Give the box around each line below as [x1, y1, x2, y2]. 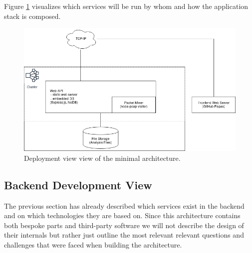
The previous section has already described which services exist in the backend [4, 200, 245, 211]
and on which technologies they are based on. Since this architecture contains [4, 210, 241, 221]
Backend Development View [4, 177, 152, 192]
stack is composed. [4, 10, 61, 21]
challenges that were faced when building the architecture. [4, 239, 182, 250]
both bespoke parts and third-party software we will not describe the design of [4, 220, 244, 230]
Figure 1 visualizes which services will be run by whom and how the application [4, 1, 249, 11]
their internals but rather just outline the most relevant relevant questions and [4, 230, 244, 240]
